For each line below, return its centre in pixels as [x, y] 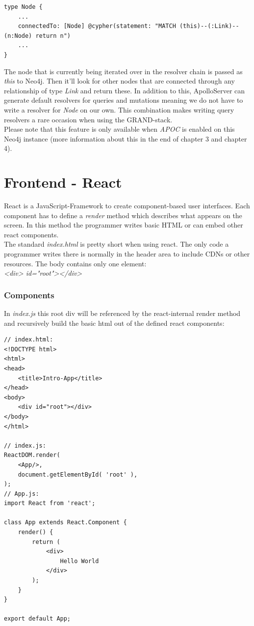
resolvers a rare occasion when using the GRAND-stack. [88, 119]
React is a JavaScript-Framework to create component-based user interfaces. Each [127, 206]
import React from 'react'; [50, 503]
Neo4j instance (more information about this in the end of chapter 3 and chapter [126, 138]
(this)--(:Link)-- [209, 26]
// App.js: [22, 494]
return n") [53, 36]
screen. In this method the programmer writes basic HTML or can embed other [124, 225]
